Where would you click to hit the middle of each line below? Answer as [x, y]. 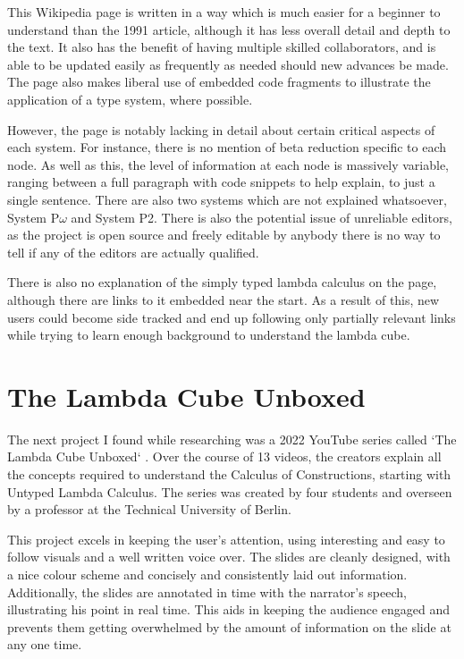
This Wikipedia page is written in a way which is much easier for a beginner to [224, 12]
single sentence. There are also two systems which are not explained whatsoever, [227, 199]
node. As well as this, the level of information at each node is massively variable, [228, 164]
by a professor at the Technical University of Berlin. [149, 509]
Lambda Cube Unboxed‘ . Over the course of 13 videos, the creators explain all [224, 456]
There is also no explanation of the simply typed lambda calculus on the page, [222, 282]
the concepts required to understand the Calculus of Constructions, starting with [229, 474]
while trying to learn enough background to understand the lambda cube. [209, 335]
